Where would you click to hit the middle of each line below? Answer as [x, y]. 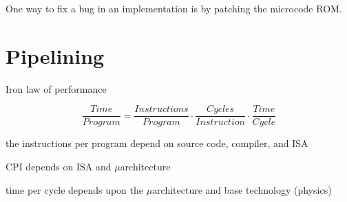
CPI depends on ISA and [59, 166]
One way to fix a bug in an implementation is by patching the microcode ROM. [174, 8]
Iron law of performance [56, 88]
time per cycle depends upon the [75, 189]
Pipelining [55, 55]
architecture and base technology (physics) [242, 189]
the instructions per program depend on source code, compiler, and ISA [157, 143]
